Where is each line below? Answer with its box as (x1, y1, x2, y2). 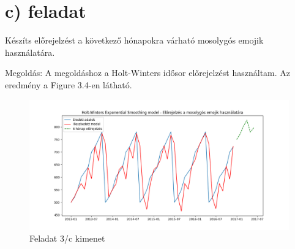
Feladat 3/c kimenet (29, 232, 105, 245)
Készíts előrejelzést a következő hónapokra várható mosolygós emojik (5, 34, 264, 47)
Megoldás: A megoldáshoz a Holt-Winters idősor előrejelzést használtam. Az (5, 66, 291, 79)
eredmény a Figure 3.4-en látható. (5, 78, 132, 91)
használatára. (5, 45, 55, 58)
